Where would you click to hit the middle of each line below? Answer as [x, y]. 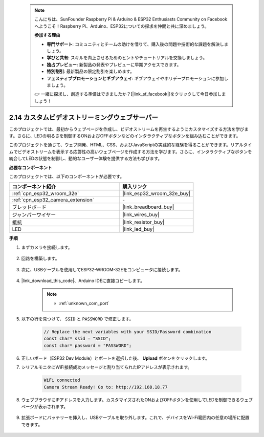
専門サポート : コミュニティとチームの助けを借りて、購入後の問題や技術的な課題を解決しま [138, 44]
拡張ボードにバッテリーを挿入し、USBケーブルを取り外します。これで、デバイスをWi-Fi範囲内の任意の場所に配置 [135, 417]
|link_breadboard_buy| [148, 207]
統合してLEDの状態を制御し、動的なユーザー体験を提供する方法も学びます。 [86, 158]
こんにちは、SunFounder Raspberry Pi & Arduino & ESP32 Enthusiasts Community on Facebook [131, 19]
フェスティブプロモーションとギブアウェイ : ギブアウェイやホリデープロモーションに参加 [135, 78]
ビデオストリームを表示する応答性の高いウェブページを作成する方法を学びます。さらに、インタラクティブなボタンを [135, 152]
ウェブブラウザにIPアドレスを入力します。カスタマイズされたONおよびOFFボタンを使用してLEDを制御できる [131, 400]
